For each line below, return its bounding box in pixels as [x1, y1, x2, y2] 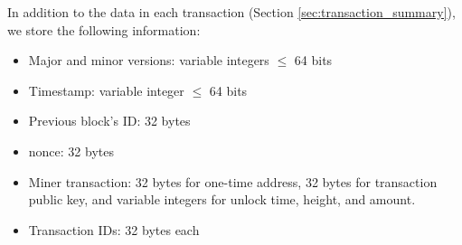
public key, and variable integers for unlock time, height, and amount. [28, 190, 416, 209]
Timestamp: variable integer [28, 80, 184, 99]
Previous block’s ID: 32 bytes [28, 111, 191, 130]
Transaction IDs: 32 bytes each [28, 220, 200, 239]
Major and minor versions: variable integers [28, 51, 269, 70]
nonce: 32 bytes [28, 141, 114, 160]
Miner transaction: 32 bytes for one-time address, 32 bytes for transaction [28, 172, 438, 191]
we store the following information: [7, 20, 201, 39]
